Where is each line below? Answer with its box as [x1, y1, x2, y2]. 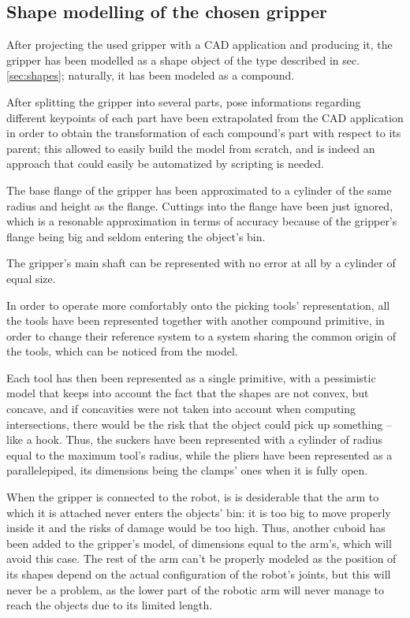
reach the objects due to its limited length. [6, 597, 213, 613]
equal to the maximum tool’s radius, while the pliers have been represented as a [6, 446, 393, 463]
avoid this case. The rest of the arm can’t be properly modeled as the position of [6, 550, 397, 567]
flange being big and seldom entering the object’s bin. [6, 228, 266, 244]
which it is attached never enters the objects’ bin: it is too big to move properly [6, 504, 391, 520]
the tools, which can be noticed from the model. [6, 343, 238, 359]
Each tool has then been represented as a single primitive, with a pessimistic [6, 369, 376, 385]
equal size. [6, 270, 56, 286]
